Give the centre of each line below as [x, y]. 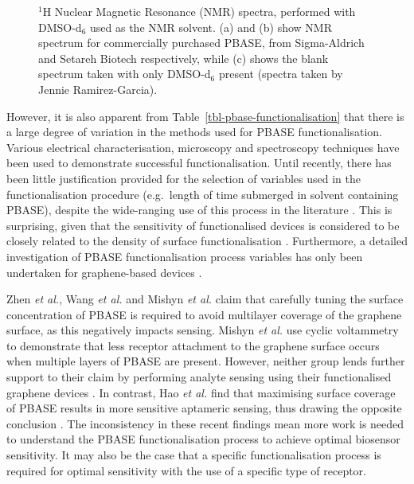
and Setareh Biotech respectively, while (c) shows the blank [184, 58]
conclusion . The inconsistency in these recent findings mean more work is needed [205, 423]
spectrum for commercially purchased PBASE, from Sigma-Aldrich [201, 43]
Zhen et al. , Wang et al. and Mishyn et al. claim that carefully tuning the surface [205, 299]
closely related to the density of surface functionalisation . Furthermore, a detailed [207, 241]
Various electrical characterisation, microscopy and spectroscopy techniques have [203, 147]
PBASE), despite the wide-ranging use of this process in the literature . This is [199, 210]
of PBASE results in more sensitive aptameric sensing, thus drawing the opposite [204, 408]
